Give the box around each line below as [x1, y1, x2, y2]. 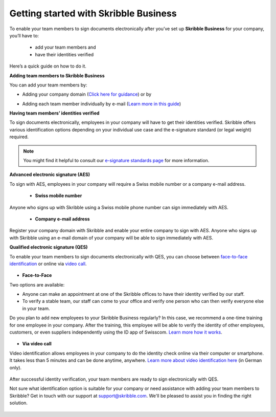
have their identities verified [35, 51, 94, 57]
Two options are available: [9, 281, 65, 288]
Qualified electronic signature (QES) [9, 244, 88, 250]
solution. [9, 400, 28, 406]
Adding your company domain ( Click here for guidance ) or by [22, 91, 152, 97]
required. [9, 134, 29, 140]
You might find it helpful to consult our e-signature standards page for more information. [23, 158, 210, 164]
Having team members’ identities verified [9, 110, 100, 116]
